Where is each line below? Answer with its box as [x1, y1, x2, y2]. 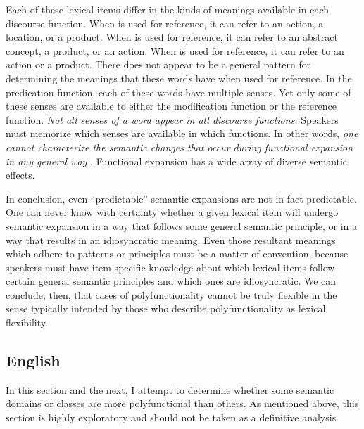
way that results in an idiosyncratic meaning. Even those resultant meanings [6, 232, 336, 247]
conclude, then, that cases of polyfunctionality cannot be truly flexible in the [6, 287, 337, 302]
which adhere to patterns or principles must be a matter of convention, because [6, 246, 349, 261]
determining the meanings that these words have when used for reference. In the [6, 70, 352, 85]
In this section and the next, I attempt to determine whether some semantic [6, 382, 334, 397]
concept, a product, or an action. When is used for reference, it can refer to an [6, 43, 344, 58]
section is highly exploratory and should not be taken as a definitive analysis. [6, 410, 339, 425]
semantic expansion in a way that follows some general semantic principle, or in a [6, 218, 358, 233]
